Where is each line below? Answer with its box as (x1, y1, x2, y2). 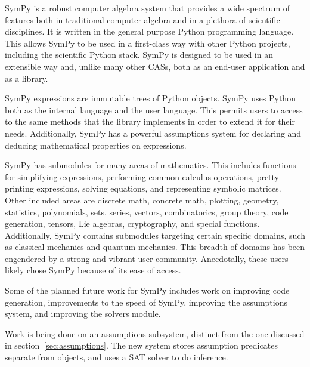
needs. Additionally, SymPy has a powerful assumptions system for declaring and (5, 127, 302, 139)
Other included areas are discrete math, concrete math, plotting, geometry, (5, 193, 279, 206)
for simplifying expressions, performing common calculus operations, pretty (5, 170, 280, 183)
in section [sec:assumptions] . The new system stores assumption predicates (5, 339, 278, 351)
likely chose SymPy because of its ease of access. (5, 264, 181, 276)
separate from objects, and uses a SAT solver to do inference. (5, 351, 228, 363)
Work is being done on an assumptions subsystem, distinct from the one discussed (5, 327, 305, 340)
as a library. (5, 72, 48, 84)
